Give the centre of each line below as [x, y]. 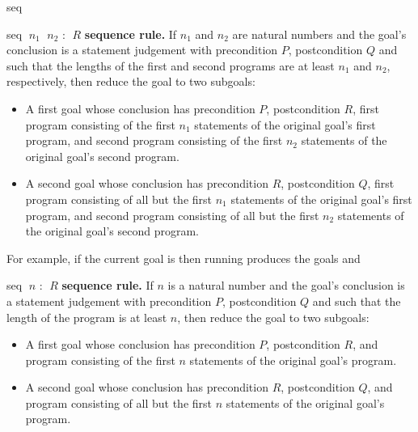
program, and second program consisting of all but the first [172, 215]
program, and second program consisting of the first [154, 140]
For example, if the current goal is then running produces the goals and [184, 258]
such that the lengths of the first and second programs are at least [171, 65]
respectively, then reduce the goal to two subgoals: [131, 81]
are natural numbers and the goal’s [319, 34]
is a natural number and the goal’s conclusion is [286, 285]
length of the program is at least [87, 317]
